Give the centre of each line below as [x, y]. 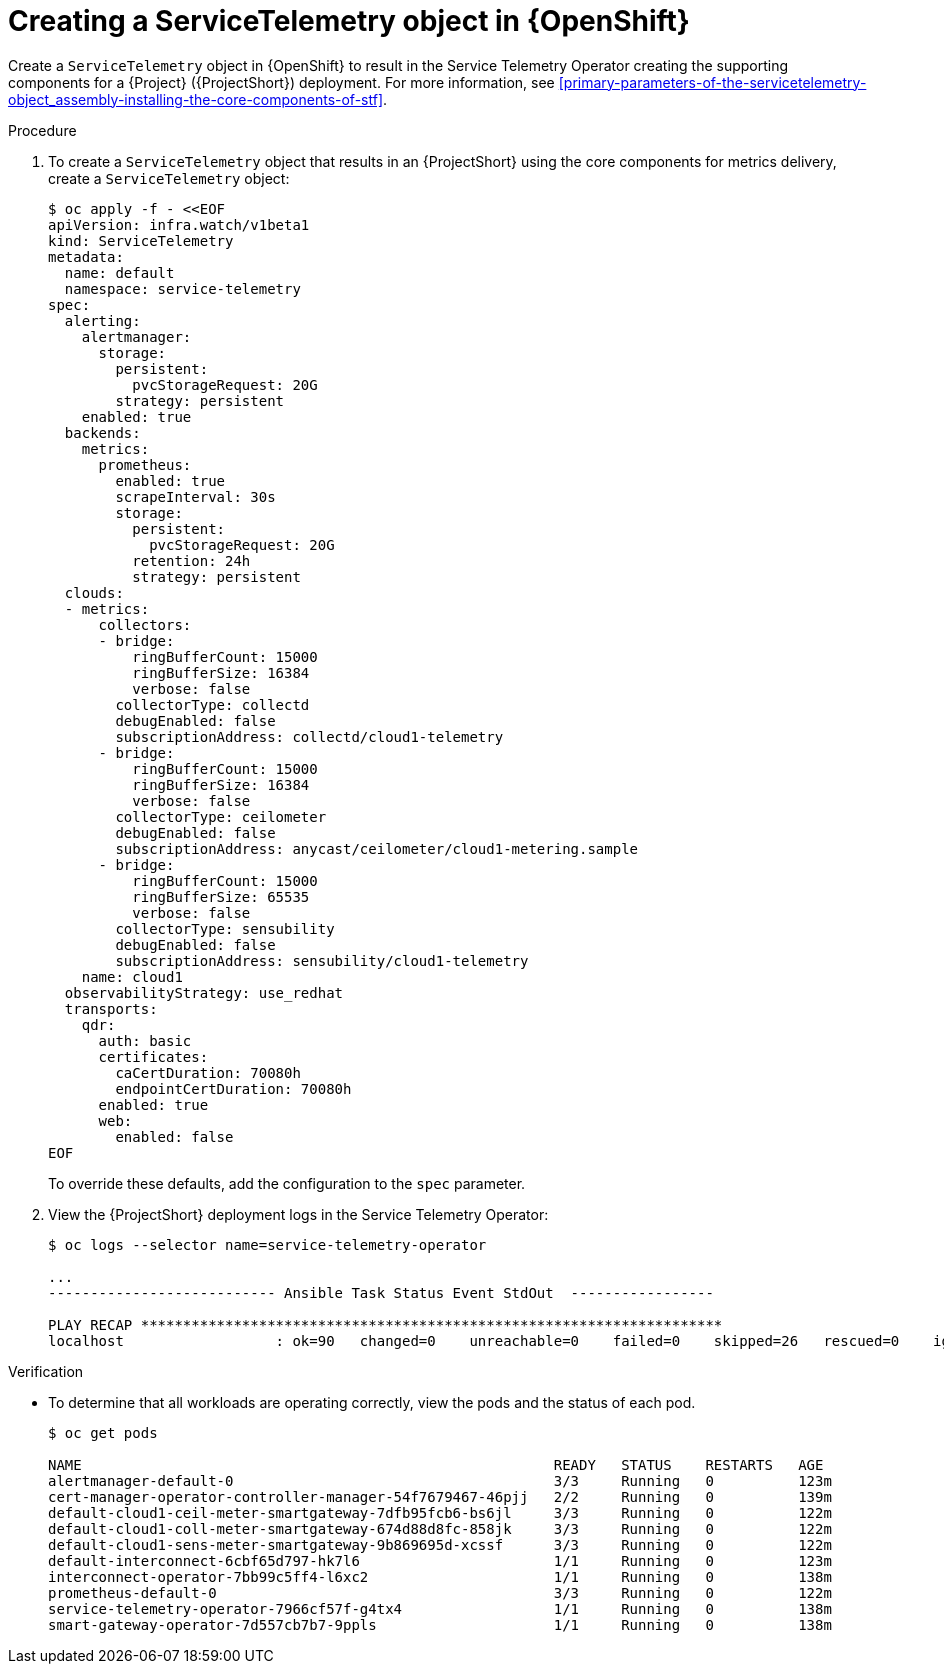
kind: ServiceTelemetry [141, 240]
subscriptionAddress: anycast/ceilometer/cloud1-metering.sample [377, 848]
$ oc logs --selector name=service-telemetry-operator [267, 1244]
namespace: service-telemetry [182, 288]
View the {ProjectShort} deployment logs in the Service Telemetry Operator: [298, 1214]
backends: [102, 432]
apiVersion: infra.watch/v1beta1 [179, 224]
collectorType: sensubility [225, 928]
